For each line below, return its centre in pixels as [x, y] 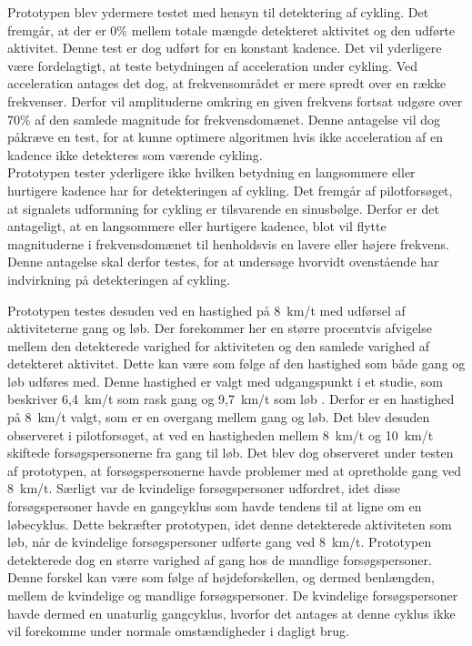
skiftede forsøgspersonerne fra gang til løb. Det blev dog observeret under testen [231, 453]
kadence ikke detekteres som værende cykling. [135, 154]
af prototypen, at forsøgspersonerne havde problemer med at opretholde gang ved [235, 470]
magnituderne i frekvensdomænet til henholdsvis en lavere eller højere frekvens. [228, 243]
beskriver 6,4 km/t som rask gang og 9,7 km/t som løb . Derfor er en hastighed [231, 399]
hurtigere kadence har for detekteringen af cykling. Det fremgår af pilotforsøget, [230, 190]
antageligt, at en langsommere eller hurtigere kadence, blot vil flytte [197, 226]
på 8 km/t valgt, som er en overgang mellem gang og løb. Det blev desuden [219, 417]
